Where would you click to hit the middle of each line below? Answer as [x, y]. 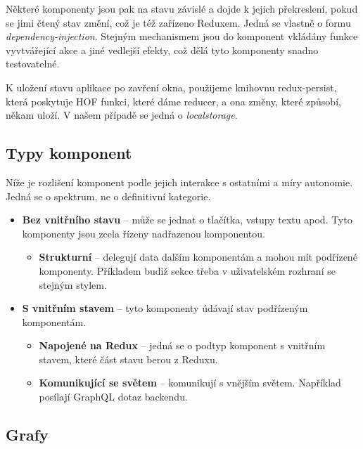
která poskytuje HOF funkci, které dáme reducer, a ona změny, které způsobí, [173, 101]
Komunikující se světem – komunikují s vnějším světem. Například [190, 383]
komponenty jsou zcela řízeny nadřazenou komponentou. [144, 233]
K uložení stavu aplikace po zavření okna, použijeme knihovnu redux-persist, [171, 87]
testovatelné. [33, 64]
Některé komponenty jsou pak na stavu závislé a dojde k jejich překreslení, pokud [182, 8]
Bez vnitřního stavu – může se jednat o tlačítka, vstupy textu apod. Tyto [187, 220]
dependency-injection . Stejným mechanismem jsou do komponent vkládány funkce [182, 36]
